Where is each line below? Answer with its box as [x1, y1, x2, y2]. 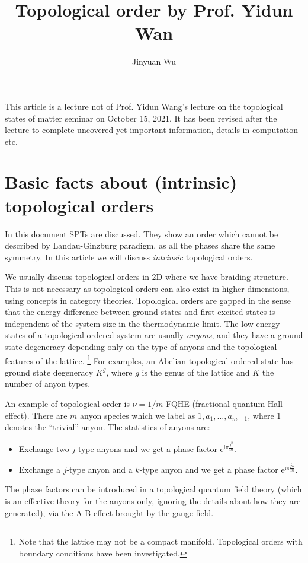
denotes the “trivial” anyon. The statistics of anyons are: [5, 421, 210, 433]
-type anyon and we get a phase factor [139, 463, 278, 475]
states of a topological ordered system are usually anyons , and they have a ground [5, 329, 303, 341]
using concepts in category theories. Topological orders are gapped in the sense [5, 294, 291, 306]
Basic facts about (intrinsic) [5, 170, 238, 194]
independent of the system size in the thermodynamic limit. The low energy [5, 317, 280, 329]
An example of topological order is [5, 397, 130, 409]
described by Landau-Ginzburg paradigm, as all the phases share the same [5, 239, 275, 252]
